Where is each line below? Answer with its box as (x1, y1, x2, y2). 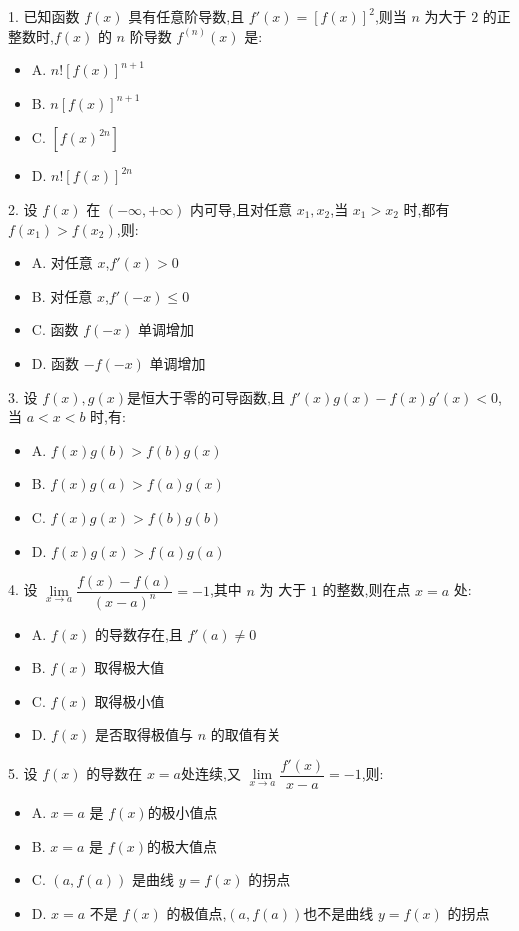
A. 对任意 (31, 252, 93, 273)
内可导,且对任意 (190, 198, 292, 219)
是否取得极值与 (95, 724, 194, 745)
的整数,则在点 (322, 579, 411, 600)
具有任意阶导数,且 (128, 6, 245, 26)
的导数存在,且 (94, 623, 183, 644)
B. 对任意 (31, 285, 93, 306)
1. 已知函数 (8, 6, 80, 26)
